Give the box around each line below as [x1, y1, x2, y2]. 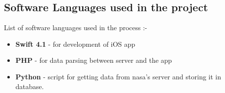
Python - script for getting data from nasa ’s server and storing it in [15, 71, 222, 81]
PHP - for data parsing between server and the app [15, 55, 172, 65]
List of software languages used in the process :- [4, 22, 147, 33]
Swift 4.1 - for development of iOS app [15, 38, 135, 49]
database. [15, 81, 44, 91]
